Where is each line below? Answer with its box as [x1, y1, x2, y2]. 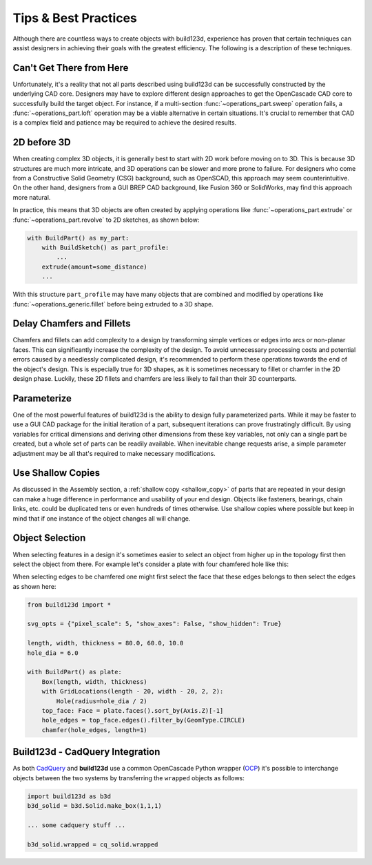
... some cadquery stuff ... [27, 821, 126, 829]
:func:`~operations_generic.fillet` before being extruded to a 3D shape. [12, 300, 214, 308]
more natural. [12, 193, 51, 201]
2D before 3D [12, 136, 72, 148]
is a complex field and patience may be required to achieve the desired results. [12, 118, 237, 127]
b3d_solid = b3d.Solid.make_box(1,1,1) [27, 802, 162, 809]
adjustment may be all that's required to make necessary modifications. [12, 449, 216, 457]
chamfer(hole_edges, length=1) [41, 726, 147, 733]
